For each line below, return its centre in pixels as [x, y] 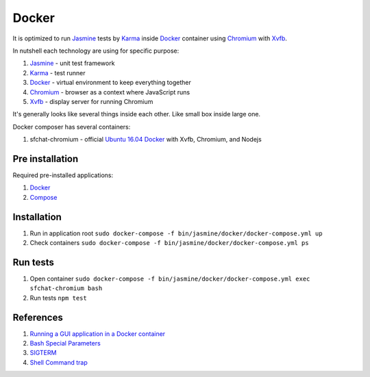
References [38, 317]
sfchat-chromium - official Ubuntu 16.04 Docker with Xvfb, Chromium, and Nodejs [146, 140]
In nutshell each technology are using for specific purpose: [96, 51]
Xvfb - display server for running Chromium [91, 101]
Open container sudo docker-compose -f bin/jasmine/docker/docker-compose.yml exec [170, 278]
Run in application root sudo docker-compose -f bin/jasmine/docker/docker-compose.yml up [176, 233]
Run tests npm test [58, 298]
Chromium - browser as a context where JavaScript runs [110, 92]
